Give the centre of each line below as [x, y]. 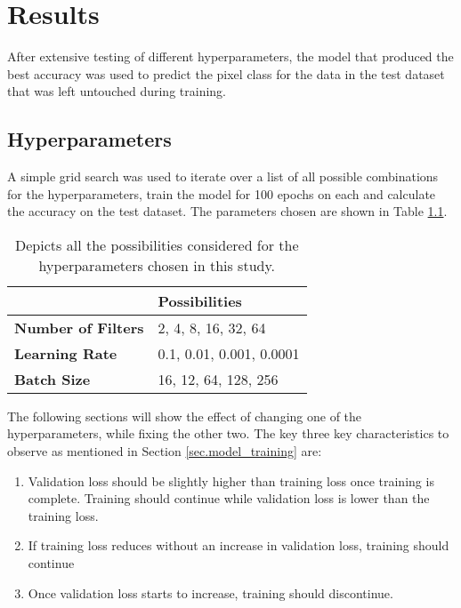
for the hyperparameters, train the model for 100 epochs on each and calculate [222, 193]
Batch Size [53, 379]
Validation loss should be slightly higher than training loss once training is [231, 480]
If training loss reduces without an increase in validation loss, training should [239, 545]
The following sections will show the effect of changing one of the [185, 416]
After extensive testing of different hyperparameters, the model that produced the [230, 56]
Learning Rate [66, 353]
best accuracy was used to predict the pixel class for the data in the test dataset [226, 73]
